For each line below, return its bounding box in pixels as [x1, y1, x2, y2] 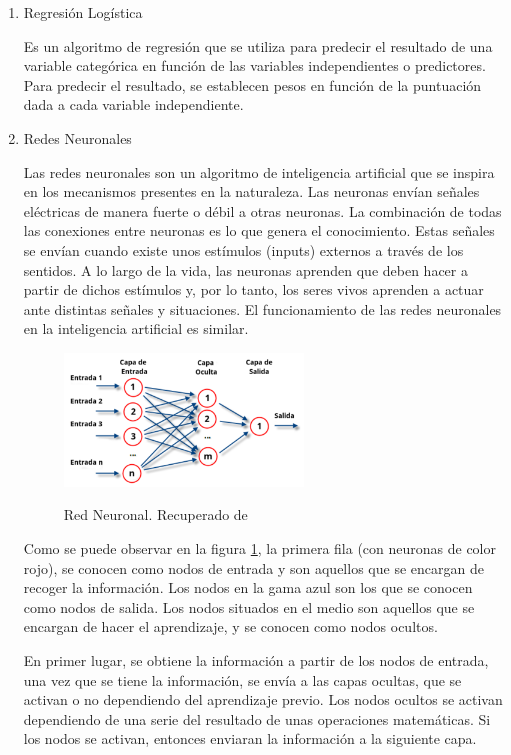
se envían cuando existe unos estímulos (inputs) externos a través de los [23, 239, 464, 260]
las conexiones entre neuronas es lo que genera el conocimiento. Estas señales [23, 220, 495, 241]
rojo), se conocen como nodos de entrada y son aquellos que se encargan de [23, 557, 484, 578]
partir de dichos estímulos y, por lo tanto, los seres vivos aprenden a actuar [23, 279, 484, 300]
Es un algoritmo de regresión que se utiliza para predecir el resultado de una [23, 35, 493, 56]
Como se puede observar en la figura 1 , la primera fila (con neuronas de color [23, 537, 497, 558]
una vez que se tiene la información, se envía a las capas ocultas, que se [23, 669, 462, 690]
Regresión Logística [23, 2, 143, 22]
